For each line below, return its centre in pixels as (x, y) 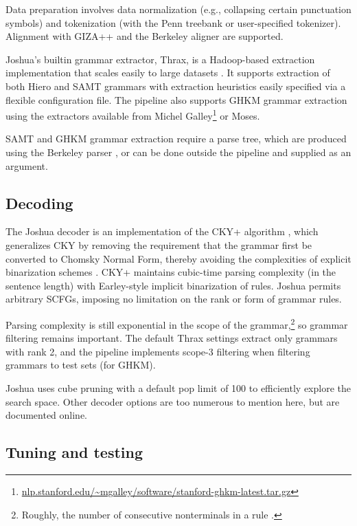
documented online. (47, 415)
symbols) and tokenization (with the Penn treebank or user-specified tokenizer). (173, 22)
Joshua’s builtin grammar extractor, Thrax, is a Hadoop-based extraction (160, 59)
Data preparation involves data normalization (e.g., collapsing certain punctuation (178, 9)
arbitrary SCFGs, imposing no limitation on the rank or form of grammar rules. (174, 299)
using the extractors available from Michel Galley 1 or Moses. (133, 114)
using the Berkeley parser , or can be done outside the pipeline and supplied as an (178, 152)
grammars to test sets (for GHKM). (81, 365)
